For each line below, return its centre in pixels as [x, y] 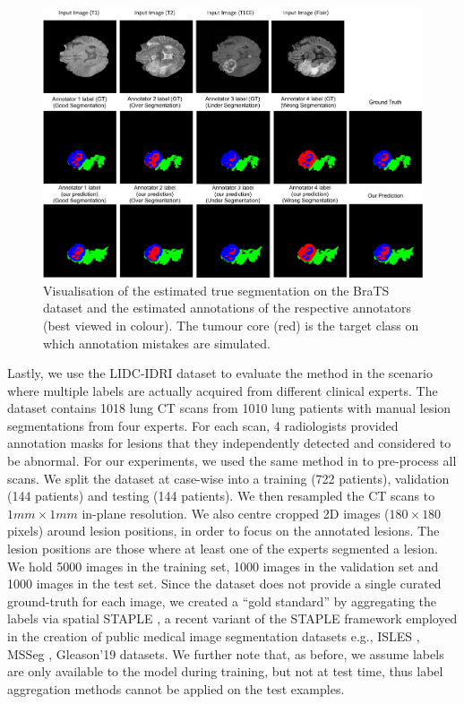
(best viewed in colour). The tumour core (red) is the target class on [231, 325]
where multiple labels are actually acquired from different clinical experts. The [223, 390]
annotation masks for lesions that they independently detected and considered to [229, 443]
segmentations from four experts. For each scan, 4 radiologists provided [203, 425]
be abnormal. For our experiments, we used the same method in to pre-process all [232, 461]
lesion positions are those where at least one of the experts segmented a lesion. [223, 549]
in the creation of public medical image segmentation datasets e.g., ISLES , [214, 636]
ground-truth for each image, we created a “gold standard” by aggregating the [222, 601]
